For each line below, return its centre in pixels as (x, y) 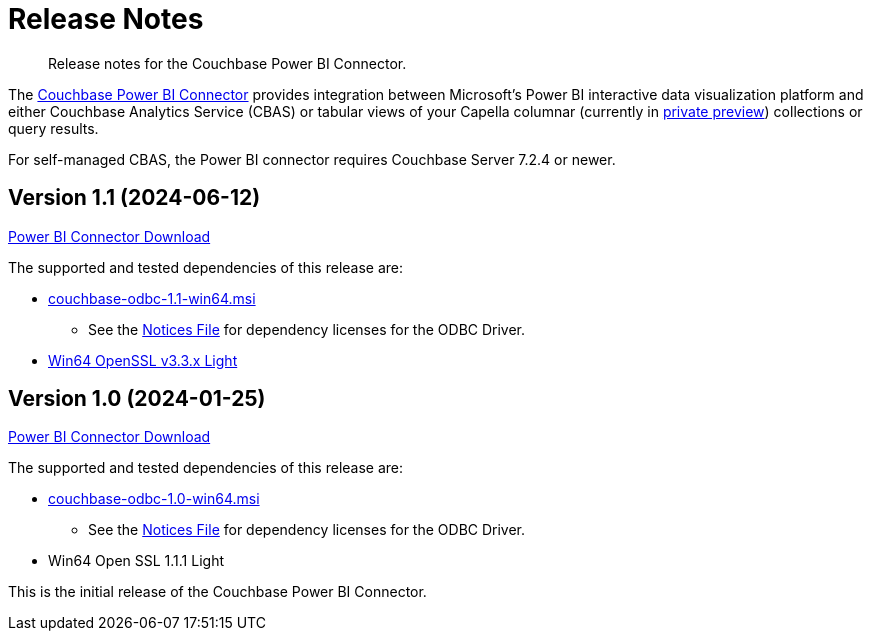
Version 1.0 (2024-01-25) (137, 399)
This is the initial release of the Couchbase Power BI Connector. (217, 592)
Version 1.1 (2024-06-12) (134, 198)
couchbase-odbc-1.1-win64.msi (152, 298)
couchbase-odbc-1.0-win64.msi (154, 499)
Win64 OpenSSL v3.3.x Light (143, 360)
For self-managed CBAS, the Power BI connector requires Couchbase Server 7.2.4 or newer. (312, 159)
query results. (53, 128)
